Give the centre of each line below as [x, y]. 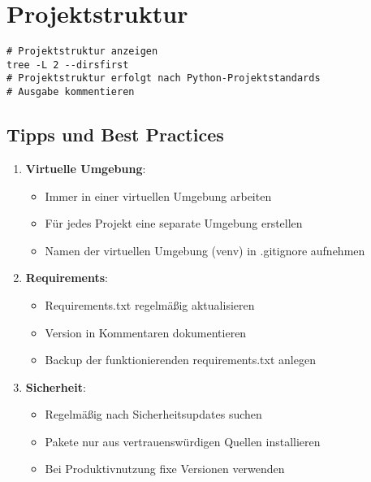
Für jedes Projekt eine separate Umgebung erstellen [174, 223]
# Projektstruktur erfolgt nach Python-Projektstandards [164, 78]
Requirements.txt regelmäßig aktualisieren [150, 304]
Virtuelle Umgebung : [86, 168]
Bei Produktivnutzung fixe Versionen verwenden [165, 469]
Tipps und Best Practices [115, 135]
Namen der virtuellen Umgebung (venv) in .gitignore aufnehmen [205, 250]
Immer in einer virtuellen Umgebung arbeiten [158, 195]
